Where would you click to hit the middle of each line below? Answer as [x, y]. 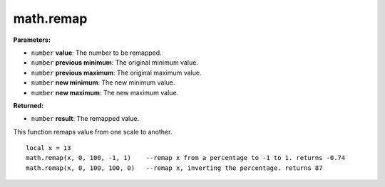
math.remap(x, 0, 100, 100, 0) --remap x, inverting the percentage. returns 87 [174, 168]
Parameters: [32, 40]
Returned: [29, 105]
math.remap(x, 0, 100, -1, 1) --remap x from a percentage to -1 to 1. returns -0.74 [186, 158]
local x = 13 [48, 148]
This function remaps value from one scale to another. [93, 132]
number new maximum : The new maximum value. [105, 92]
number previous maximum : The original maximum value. [116, 73]
